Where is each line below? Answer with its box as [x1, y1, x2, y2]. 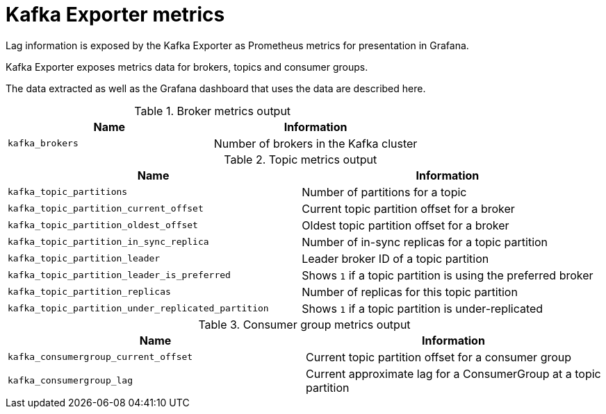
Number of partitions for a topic [302, 184, 467, 199]
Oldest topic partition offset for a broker [302, 218, 509, 232]
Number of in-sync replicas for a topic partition [302, 234, 548, 249]
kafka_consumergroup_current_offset [8, 352, 193, 363]
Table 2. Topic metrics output [224, 152, 377, 166]
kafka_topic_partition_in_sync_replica [8, 236, 209, 248]
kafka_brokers [8, 138, 79, 149]
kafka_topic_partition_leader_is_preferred [8, 270, 231, 281]
